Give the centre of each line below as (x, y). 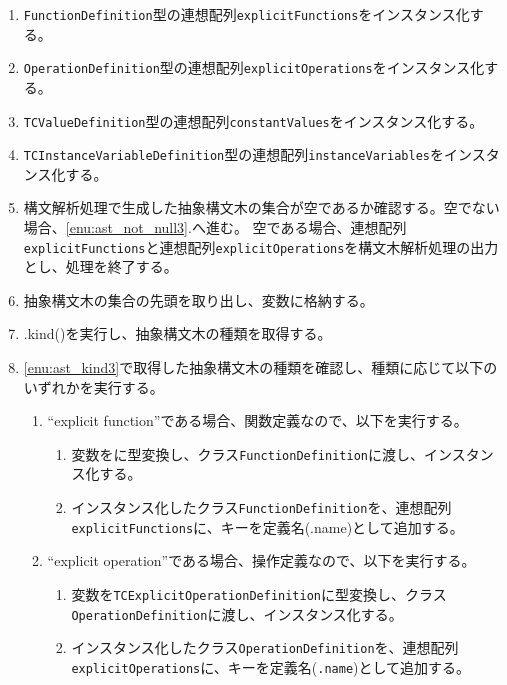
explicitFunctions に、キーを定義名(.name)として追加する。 (267, 526)
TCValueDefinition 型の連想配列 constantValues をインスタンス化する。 (253, 120)
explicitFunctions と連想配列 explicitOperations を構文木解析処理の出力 (261, 246)
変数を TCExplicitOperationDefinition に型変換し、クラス (259, 593)
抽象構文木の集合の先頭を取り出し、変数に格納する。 (198, 299)
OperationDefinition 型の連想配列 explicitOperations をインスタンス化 (254, 67)
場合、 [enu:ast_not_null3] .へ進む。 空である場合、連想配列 (215, 227)
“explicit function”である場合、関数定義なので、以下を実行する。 (257, 420)
